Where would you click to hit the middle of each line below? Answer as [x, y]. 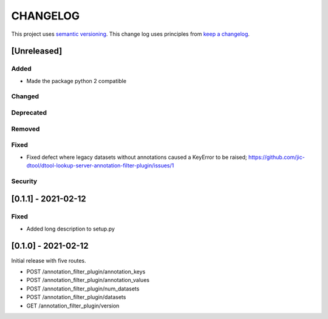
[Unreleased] [37, 51]
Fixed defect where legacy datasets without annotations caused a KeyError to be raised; [137, 157]
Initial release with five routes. [49, 260]
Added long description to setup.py [71, 229]
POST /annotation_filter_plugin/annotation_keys [86, 271]
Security [24, 181]
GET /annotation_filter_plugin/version [73, 306]
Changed [25, 96]
